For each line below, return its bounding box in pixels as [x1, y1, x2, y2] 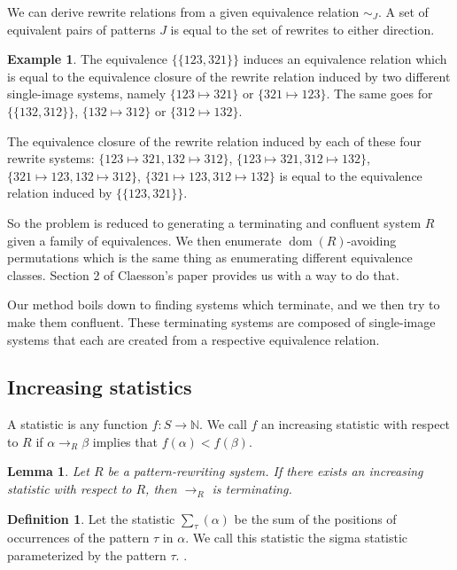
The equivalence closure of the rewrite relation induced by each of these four [7, 131, 422, 150]
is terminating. [212, 480, 292, 498]
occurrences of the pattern [7, 528, 150, 547]
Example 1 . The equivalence [7, 50, 168, 68]
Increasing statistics [7, 373, 192, 401]
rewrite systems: [7, 149, 95, 168]
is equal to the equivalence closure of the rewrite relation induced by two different [7, 66, 451, 85]
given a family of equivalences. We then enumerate [7, 230, 282, 249]
